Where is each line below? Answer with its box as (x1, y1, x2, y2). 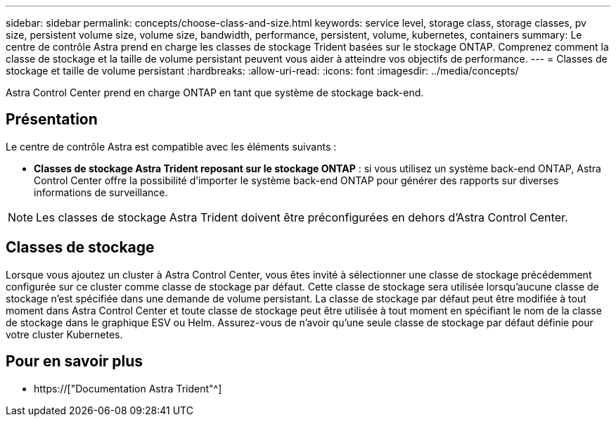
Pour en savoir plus (6, 352, 143, 371)
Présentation (6, 110, 98, 129)
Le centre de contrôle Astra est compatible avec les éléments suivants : (6, 140, 337, 153)
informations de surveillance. (34, 186, 168, 198)
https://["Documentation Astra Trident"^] (34, 382, 222, 395)
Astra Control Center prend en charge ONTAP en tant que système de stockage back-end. (6, 87, 424, 98)
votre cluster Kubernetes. (6, 328, 123, 340)
